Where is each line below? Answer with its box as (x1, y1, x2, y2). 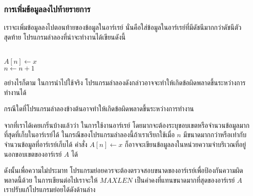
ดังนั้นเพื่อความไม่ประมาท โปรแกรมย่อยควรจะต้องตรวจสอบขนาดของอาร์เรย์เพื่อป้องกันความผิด (4, 165, 243, 175)
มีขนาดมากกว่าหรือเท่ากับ (183, 129, 247, 140)
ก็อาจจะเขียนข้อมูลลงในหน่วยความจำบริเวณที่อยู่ (125, 139, 246, 149)
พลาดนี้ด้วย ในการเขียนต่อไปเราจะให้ (4, 174, 98, 185)
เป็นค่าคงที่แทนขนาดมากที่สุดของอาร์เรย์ (135, 174, 235, 185)
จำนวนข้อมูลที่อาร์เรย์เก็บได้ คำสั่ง (4, 139, 87, 149)
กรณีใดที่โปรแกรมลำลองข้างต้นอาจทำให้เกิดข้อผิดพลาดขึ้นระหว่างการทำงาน (4, 103, 194, 114)
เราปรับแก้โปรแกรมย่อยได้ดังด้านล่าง (4, 184, 96, 195)
